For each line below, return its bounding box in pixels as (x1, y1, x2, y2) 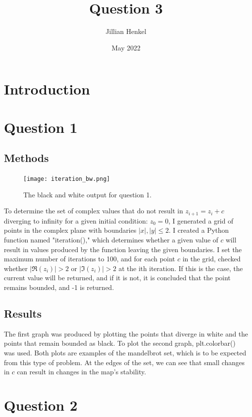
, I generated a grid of (168, 215, 234, 225)
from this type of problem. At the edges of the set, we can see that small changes (4, 357, 245, 367)
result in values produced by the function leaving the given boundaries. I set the (4, 244, 242, 254)
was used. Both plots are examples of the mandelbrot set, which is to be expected (4, 347, 247, 357)
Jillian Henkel (106, 26, 146, 36)
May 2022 (111, 42, 141, 52)
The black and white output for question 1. (23, 189, 152, 199)
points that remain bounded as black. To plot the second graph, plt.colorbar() (4, 338, 236, 348)
